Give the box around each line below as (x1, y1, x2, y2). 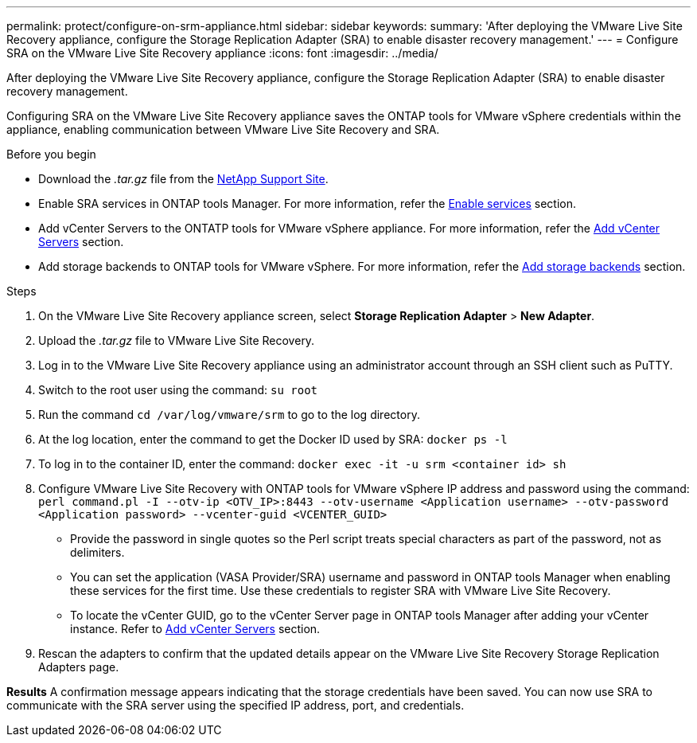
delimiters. (70, 546, 125, 559)
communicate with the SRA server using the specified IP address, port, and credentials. (6, 698, 465, 712)
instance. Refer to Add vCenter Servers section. (70, 622, 321, 635)
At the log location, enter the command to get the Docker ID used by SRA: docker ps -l (38, 432, 508, 446)
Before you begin (6, 147, 96, 161)
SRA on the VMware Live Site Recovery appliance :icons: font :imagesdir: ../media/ (6, 46, 438, 60)
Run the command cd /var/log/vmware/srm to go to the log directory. (38, 408, 420, 421)
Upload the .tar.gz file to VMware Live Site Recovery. (38, 334, 315, 347)
